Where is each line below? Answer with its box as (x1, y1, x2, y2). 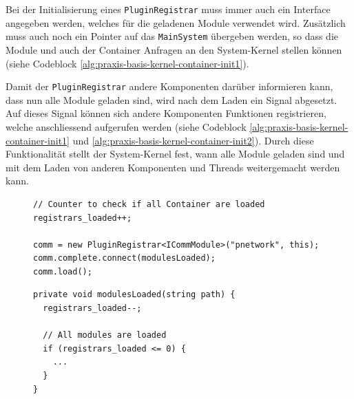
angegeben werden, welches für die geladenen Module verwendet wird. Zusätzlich (6, 15, 346, 30)
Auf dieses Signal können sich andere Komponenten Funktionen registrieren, (6, 106, 326, 120)
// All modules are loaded (43, 330, 167, 341)
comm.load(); (33, 266, 92, 277)
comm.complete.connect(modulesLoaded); (33, 253, 216, 263)
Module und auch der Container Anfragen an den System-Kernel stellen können (6, 42, 342, 56)
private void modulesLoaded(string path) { (33, 290, 236, 300)
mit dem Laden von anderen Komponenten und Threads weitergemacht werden (6, 160, 340, 174)
